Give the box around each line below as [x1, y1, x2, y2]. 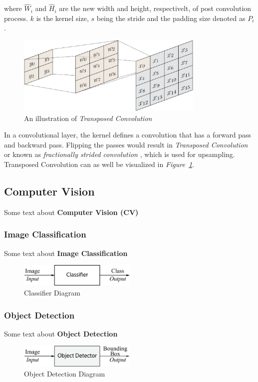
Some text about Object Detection [4, 328, 118, 338]
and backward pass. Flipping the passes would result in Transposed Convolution [4, 139, 248, 149]
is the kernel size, [36, 12, 89, 23]
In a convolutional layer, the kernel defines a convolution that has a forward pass [4, 129, 252, 140]
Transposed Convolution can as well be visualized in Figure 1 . [4, 159, 195, 169]
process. [4, 12, 28, 23]
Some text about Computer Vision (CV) [4, 206, 139, 217]
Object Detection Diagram [24, 368, 105, 379]
